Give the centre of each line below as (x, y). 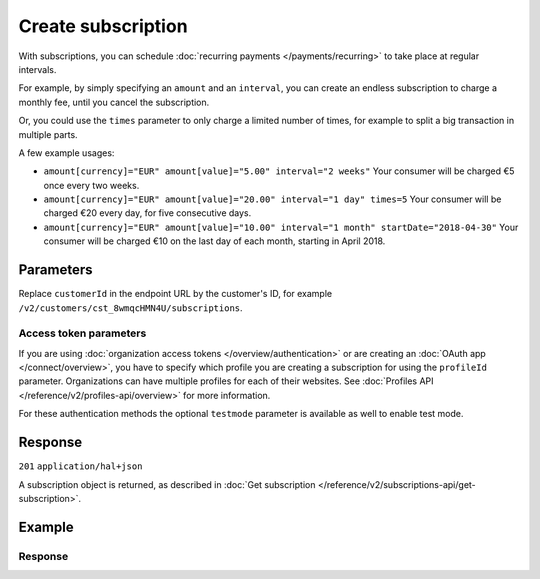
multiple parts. (48, 134)
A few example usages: (66, 152)
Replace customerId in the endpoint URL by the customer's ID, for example (175, 294)
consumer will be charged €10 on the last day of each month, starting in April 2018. (214, 241)
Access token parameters (82, 333)
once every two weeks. (91, 185)
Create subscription (103, 26)
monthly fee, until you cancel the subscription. (114, 102)
